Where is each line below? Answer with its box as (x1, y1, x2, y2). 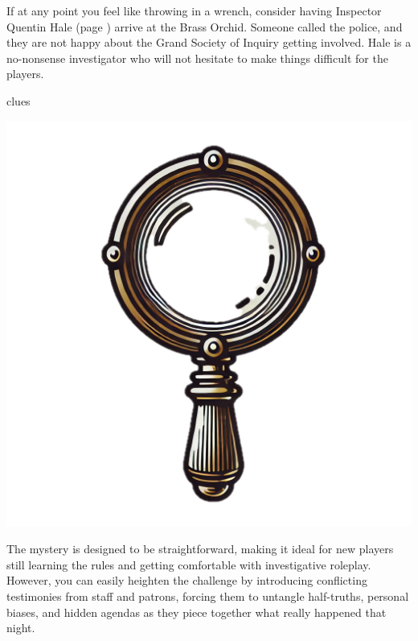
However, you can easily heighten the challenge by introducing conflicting (6, 572, 367, 589)
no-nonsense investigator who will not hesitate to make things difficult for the (6, 49, 388, 66)
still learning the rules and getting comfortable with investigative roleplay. (6, 556, 371, 573)
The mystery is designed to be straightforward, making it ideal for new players (6, 540, 394, 557)
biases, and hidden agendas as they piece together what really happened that (6, 603, 387, 620)
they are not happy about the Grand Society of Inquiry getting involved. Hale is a (6, 34, 412, 51)
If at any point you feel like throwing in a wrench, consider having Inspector (6, 2, 382, 19)
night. (6, 619, 35, 636)
